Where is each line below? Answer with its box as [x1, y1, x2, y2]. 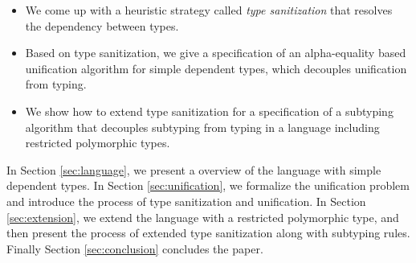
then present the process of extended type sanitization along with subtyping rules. [6, 224, 410, 241]
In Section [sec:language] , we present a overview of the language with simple [6, 161, 381, 178]
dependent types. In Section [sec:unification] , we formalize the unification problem [6, 177, 410, 194]
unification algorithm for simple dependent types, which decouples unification [25, 60, 407, 76]
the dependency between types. [25, 17, 179, 34]
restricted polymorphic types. [25, 134, 170, 151]
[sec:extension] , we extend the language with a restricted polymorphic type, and [6, 208, 399, 225]
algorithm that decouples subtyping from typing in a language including [25, 118, 380, 135]
